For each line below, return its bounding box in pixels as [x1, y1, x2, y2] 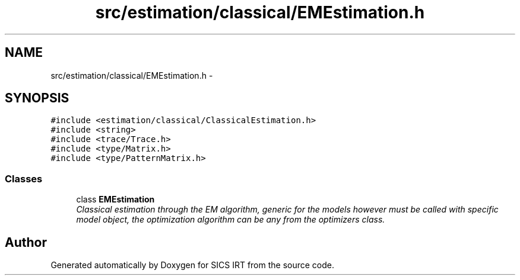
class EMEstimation [76, 194, 155, 205]
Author [5, 234, 47, 250]
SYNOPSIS [5, 91, 69, 106]
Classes [5, 172, 43, 185]
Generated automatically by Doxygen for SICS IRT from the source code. [50, 260, 335, 271]
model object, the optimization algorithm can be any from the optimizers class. [76, 214, 385, 225]
